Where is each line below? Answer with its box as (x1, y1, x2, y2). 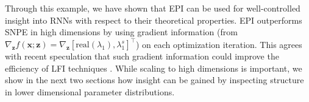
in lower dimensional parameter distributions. (5, 86, 175, 98)
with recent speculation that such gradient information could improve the (5, 50, 279, 63)
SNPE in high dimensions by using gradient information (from (5, 25, 238, 38)
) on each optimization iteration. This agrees (135, 38, 302, 50)
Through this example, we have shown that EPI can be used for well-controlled (5, 2, 300, 14)
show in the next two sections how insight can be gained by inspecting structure (5, 73, 304, 86)
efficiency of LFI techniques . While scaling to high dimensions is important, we (5, 61, 302, 74)
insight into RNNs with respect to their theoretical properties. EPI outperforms (5, 13, 302, 26)
